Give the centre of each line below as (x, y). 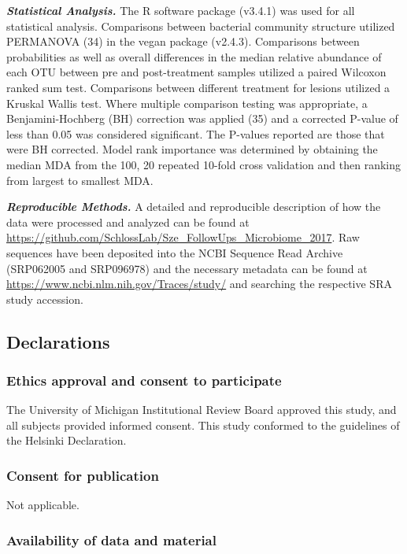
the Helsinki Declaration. (67, 440)
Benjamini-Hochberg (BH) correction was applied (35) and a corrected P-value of (202, 118)
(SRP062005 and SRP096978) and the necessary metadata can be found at (187, 268)
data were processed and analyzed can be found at (128, 222)
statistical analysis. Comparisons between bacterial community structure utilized (201, 26)
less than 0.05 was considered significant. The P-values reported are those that (196, 133)
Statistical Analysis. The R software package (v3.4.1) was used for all (181, 10)
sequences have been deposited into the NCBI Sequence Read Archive (175, 252)
